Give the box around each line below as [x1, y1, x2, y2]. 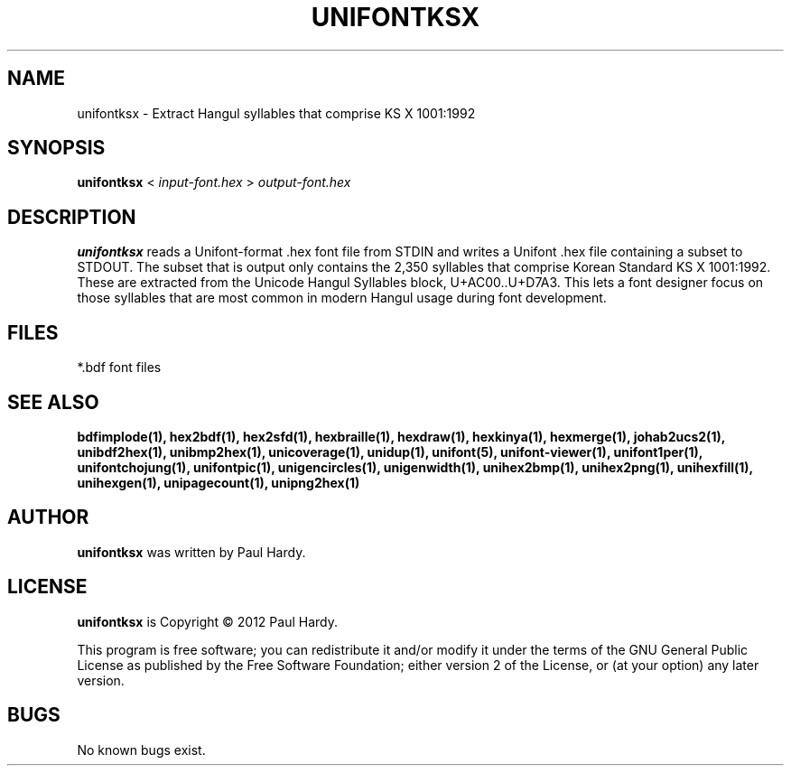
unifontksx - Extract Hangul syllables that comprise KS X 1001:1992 [77, 105, 476, 121]
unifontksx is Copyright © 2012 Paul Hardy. [77, 613, 338, 629]
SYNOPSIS [7, 136, 106, 160]
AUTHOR [7, 506, 89, 529]
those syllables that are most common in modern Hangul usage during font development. [77, 290, 607, 306]
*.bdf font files [77, 359, 162, 376]
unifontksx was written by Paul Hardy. [77, 544, 306, 560]
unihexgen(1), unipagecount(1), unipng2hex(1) [77, 474, 360, 490]
